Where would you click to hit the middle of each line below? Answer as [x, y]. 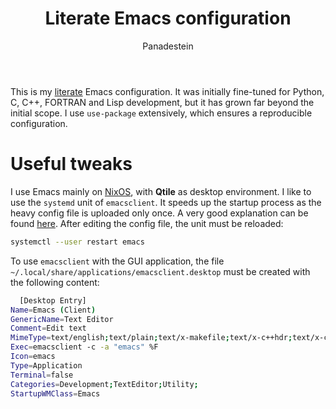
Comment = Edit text [48, 328]
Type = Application [46, 365]
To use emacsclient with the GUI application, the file [117, 261]
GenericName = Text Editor [62, 319]
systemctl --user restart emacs [77, 242]
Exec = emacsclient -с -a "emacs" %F [84, 347]
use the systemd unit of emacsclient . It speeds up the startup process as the [166, 202]
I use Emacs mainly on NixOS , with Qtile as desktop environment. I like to [161, 191]
